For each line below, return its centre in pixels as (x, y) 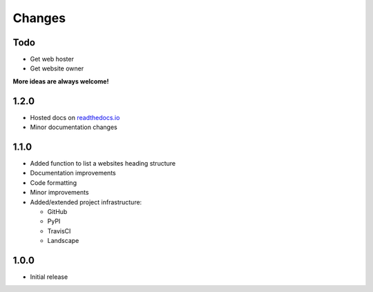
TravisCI (59, 231)
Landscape (63, 241)
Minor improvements (59, 193)
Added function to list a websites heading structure (103, 164)
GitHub (57, 212)
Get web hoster (52, 59)
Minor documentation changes (74, 127)
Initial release (49, 277)
